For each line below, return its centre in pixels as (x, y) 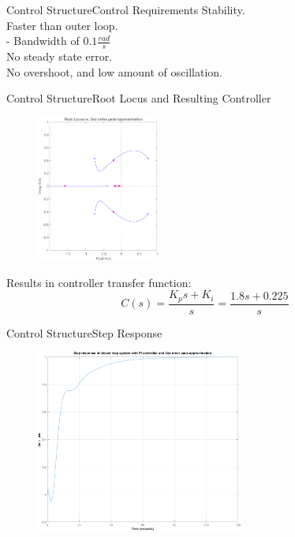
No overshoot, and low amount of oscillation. (114, 71)
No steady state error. (60, 56)
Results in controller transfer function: (99, 282)
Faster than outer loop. (62, 25)
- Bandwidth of (43, 41)
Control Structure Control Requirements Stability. (126, 9)
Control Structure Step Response (84, 332)
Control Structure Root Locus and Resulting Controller (139, 98)
